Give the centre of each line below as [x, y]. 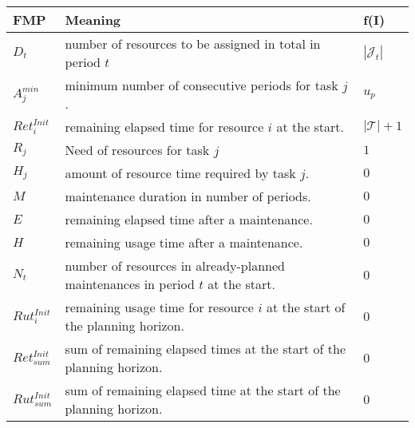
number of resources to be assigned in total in [193, 44]
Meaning [93, 20]
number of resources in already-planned [175, 266]
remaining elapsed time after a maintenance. [189, 219]
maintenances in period [130, 284]
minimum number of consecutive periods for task [202, 85]
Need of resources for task [137, 150]
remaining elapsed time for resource [164, 127]
